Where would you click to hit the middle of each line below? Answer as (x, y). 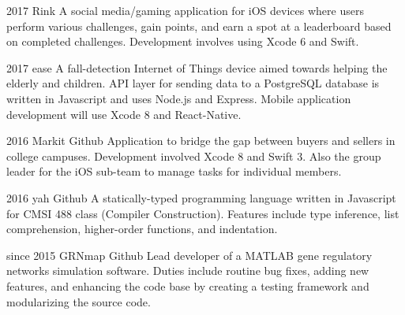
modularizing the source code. (79, 301)
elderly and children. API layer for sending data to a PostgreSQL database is (193, 83)
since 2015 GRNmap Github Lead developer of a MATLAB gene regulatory (189, 255)
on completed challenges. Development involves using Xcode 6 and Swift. (183, 41)
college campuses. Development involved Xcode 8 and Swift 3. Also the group (194, 156)
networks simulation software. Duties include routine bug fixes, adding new (188, 271)
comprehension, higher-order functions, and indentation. (142, 229)
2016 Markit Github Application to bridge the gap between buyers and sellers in (201, 141)
